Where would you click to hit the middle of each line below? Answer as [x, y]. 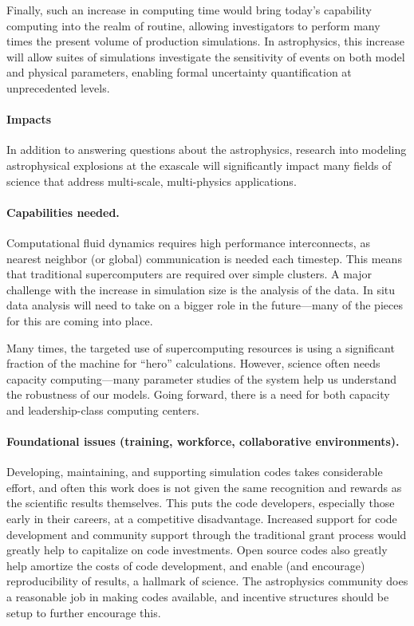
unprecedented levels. [58, 87]
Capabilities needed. [63, 212]
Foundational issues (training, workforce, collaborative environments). [203, 441]
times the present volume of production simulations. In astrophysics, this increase [205, 41]
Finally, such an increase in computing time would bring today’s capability [189, 10]
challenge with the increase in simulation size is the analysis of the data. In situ [201, 289]
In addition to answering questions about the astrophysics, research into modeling [207, 150]
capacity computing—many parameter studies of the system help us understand [202, 378]
